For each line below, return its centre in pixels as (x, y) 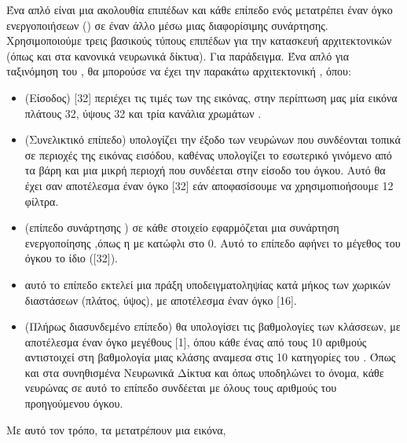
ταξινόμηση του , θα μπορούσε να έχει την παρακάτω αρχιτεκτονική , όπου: (179, 71)
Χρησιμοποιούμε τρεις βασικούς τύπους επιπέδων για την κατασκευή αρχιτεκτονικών (199, 40)
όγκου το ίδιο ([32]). (71, 258)
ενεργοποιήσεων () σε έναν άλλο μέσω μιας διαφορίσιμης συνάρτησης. (167, 25)
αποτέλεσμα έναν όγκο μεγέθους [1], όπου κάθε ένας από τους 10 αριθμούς (196, 341)
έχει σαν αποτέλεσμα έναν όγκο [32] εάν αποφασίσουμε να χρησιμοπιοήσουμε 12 (209, 185)
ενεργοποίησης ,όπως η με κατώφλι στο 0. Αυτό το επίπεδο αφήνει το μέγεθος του (213, 242)
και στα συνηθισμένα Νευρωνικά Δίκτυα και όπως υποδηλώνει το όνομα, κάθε (204, 372)
